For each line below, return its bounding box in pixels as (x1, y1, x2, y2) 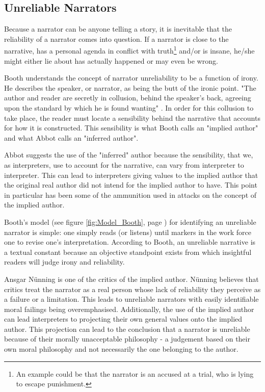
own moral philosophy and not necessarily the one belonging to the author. (4, 344, 238, 354)
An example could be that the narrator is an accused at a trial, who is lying (16, 368, 254, 379)
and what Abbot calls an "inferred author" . (4, 132, 139, 143)
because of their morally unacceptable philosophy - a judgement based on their (4, 333, 250, 344)
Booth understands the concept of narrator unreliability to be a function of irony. (4, 72, 258, 83)
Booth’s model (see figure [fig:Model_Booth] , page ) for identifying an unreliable (4, 216, 256, 227)
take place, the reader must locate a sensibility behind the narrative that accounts (4, 112, 260, 123)
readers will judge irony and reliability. (4, 256, 125, 267)
